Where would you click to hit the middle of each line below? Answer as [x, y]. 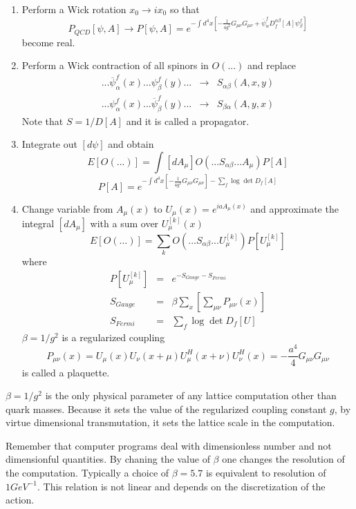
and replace [272, 65]
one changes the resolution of [283, 459]
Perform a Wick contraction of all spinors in [115, 65]
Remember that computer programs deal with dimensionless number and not [169, 445]
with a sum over [124, 223]
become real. [48, 42]
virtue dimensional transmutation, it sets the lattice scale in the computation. [170, 422]
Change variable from [67, 208]
